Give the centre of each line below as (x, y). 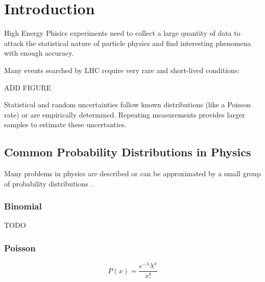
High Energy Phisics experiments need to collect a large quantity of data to (122, 33)
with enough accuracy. (39, 53)
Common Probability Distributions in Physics (128, 152)
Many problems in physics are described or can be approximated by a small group (132, 173)
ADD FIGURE (28, 87)
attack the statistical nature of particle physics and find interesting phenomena (128, 43)
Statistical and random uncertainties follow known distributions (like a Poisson (128, 104)
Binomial (23, 206)
